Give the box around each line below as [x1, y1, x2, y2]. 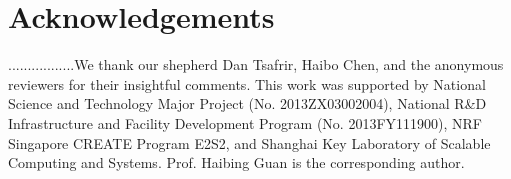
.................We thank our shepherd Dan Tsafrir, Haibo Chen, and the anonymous [8, 54, 504, 75]
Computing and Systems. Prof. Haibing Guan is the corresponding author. [8, 152, 465, 173]
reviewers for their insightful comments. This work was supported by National [8, 73, 486, 94]
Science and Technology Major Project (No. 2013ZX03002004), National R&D [8, 93, 487, 114]
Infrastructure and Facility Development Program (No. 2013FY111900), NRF [8, 112, 482, 133]
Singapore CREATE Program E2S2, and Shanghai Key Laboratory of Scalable [8, 132, 491, 153]
